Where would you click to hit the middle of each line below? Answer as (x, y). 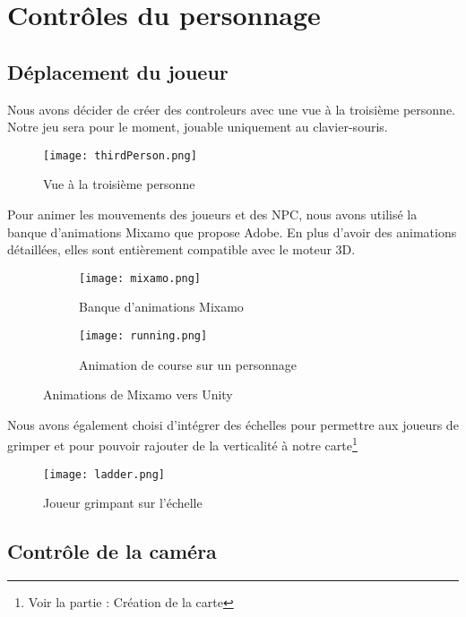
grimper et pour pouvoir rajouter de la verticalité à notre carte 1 (182, 444)
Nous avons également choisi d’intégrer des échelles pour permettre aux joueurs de (233, 424)
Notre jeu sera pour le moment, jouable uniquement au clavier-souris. (198, 127)
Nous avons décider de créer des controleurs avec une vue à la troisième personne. (231, 109)
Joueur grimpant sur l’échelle (123, 503)
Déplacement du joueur (118, 71)
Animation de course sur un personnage (188, 364)
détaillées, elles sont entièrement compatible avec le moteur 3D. (181, 249)
